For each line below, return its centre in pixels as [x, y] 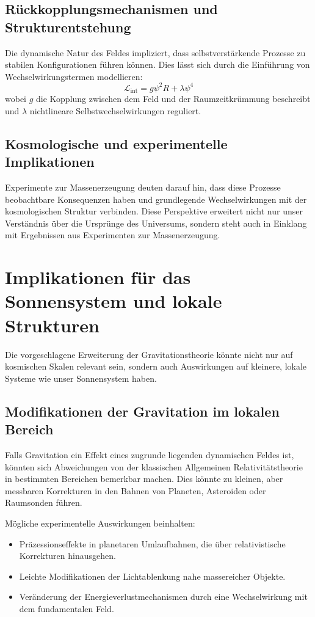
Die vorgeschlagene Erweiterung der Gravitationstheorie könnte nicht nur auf [149, 354]
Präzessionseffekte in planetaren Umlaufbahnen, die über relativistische [152, 543]
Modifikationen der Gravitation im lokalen [142, 411]
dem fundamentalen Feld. [67, 608]
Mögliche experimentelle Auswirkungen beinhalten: [100, 523]
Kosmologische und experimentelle [116, 143]
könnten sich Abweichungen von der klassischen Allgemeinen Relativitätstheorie [154, 466]
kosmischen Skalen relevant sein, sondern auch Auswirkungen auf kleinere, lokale [156, 366]
